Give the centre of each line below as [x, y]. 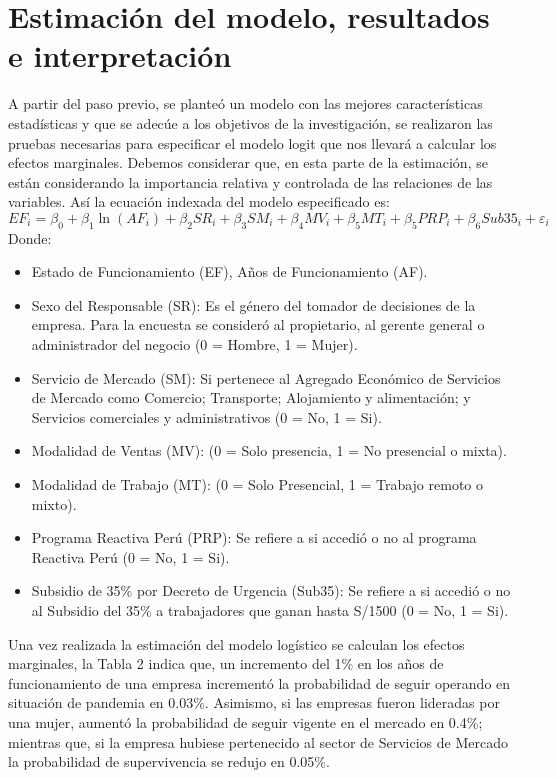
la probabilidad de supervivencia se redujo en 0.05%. [169, 761]
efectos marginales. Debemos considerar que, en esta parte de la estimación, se [248, 162]
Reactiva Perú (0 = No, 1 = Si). [130, 556]
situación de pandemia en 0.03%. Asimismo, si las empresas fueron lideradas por [254, 702]
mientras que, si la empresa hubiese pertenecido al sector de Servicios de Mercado [258, 741]
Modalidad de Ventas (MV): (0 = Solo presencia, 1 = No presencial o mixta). [269, 450]
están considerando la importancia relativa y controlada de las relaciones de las [250, 181]
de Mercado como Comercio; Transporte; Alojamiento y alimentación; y [251, 397]
